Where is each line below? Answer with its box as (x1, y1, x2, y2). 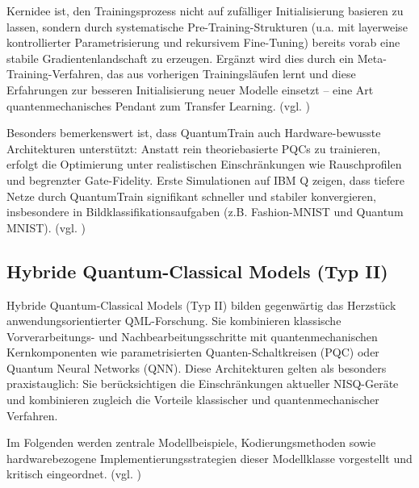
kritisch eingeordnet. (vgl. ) (6, 465, 142, 482)
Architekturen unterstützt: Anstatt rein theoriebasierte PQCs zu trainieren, (6, 140, 381, 156)
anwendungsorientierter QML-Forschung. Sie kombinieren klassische (6, 312, 341, 329)
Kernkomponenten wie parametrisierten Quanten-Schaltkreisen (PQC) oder (6, 344, 379, 361)
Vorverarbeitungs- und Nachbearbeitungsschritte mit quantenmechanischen (6, 327, 378, 344)
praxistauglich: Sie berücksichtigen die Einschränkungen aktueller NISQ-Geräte (6, 375, 399, 392)
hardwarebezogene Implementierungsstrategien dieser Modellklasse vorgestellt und (6, 449, 413, 466)
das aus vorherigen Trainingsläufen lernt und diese (107, 65, 356, 82)
